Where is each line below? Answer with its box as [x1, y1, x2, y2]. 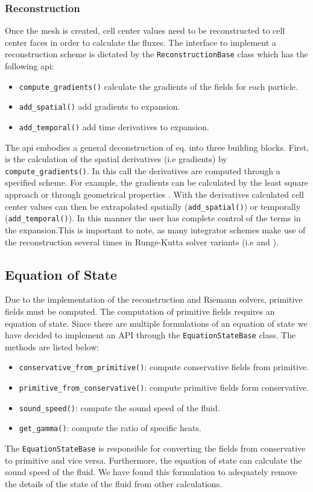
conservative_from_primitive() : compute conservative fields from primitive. [19, 361, 309, 373]
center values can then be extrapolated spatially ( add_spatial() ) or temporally [5, 200, 301, 212]
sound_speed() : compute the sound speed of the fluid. [19, 401, 220, 414]
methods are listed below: [5, 340, 100, 353]
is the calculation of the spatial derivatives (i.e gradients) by [5, 153, 227, 165]
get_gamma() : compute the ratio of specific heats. [19, 421, 201, 434]
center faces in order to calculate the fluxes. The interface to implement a [5, 36, 276, 48]
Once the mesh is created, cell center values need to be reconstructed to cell [5, 24, 285, 37]
